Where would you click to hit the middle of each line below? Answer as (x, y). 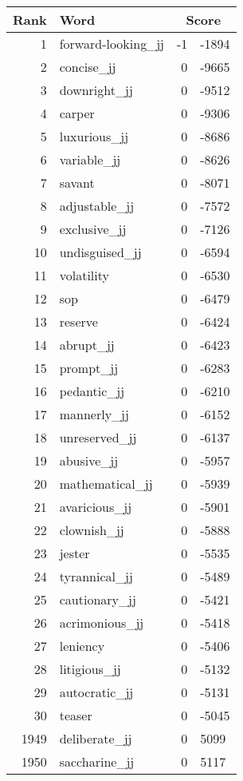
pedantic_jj (92, 391)
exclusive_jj (93, 229)
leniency (82, 646)
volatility (84, 275)
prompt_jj (89, 368)
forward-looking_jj (112, 44)
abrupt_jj (87, 345)
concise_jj (88, 67)
